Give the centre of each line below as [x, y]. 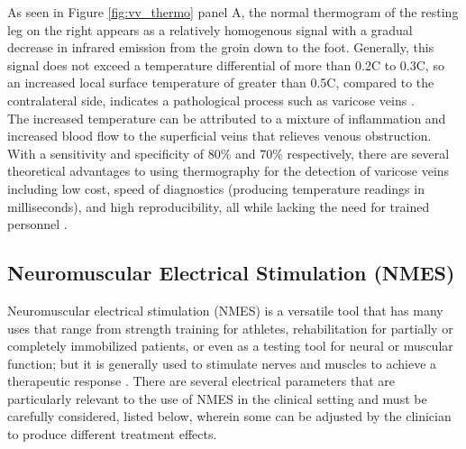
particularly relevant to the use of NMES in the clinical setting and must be [217, 398]
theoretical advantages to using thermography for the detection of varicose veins [228, 171]
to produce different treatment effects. [112, 434]
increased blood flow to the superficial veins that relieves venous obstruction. [219, 136]
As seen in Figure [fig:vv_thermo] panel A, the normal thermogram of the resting [233, 12]
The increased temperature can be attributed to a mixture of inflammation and [227, 118]
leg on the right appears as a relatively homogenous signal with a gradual [210, 29]
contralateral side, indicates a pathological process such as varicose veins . [211, 100]
